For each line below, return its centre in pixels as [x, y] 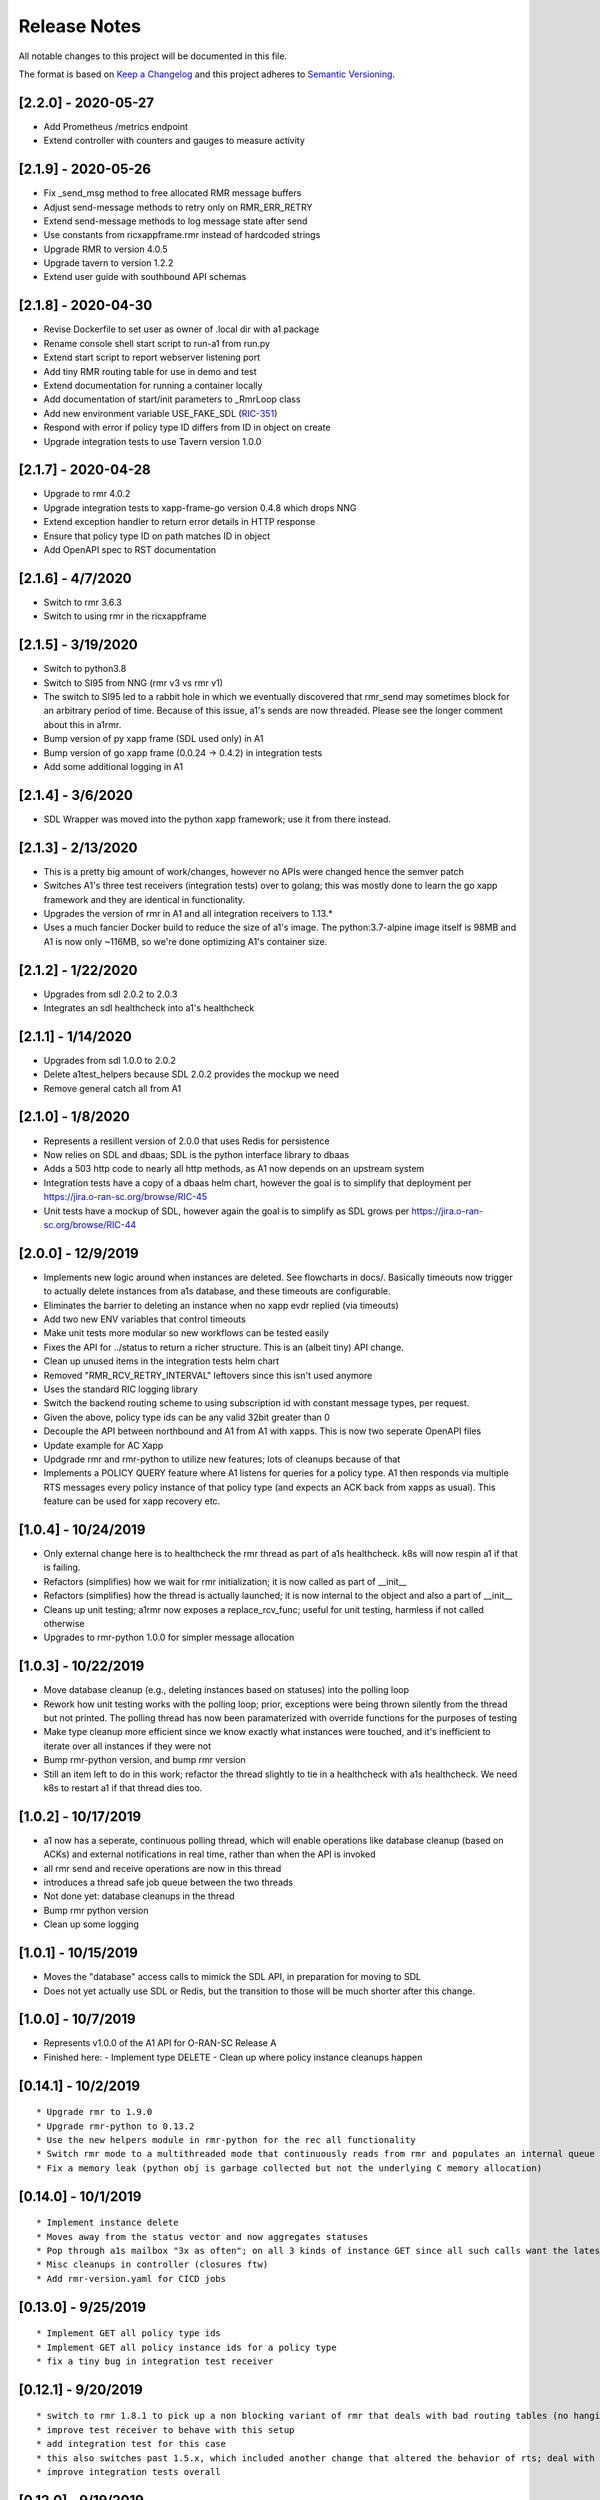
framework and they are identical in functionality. [144, 899]
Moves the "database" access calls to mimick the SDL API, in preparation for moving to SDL [232, 1977]
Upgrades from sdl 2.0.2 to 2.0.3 [110, 994]
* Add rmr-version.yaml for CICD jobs [131, 2278]
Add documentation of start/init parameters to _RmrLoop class [172, 399]
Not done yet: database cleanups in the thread [139, 1896]
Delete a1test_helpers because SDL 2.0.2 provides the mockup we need [191, 1074]
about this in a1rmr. [82, 724]
